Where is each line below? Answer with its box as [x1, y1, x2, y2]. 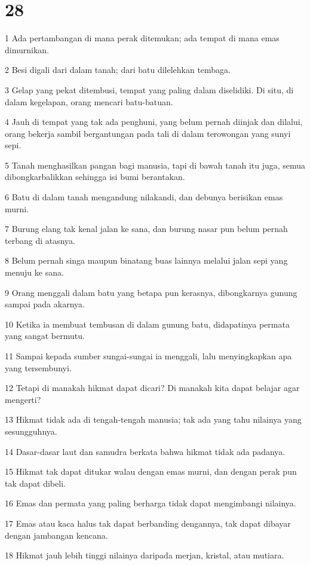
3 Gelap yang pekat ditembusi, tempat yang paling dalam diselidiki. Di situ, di [5, 83, 294, 96]
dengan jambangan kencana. [5, 529, 108, 541]
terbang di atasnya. [5, 234, 75, 246]
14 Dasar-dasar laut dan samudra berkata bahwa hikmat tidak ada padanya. [5, 445, 286, 457]
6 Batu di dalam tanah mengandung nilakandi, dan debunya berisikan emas [5, 191, 283, 203]
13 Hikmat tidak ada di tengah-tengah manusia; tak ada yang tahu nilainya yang [5, 413, 302, 426]
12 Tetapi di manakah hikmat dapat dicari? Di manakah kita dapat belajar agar [5, 381, 300, 394]
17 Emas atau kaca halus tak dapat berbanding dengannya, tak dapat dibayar [5, 517, 291, 529]
